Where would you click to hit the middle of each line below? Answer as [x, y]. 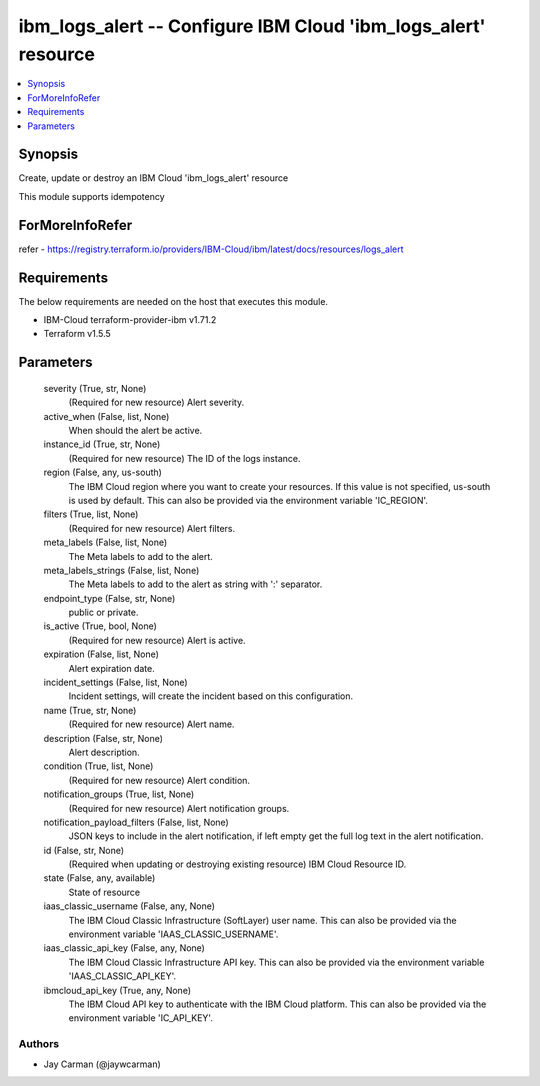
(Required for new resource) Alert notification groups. [179, 808]
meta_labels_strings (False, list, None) [121, 570]
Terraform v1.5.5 [77, 334]
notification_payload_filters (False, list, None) [136, 822]
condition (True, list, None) [98, 766]
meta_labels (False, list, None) [105, 542]
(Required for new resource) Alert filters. [152, 528]
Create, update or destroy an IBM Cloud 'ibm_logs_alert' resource [153, 178]
